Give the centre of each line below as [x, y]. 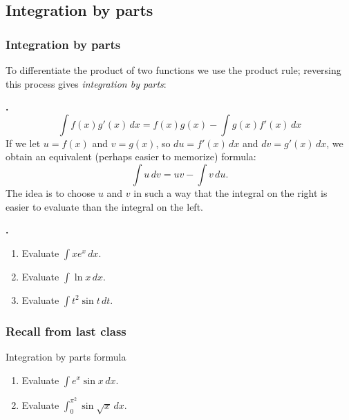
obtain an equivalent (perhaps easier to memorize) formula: [131, 156]
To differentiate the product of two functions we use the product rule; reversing [173, 70]
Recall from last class [66, 331]
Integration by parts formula [66, 356]
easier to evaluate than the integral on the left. [104, 206]
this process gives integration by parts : [86, 83]
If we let [23, 143]
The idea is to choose [50, 192]
